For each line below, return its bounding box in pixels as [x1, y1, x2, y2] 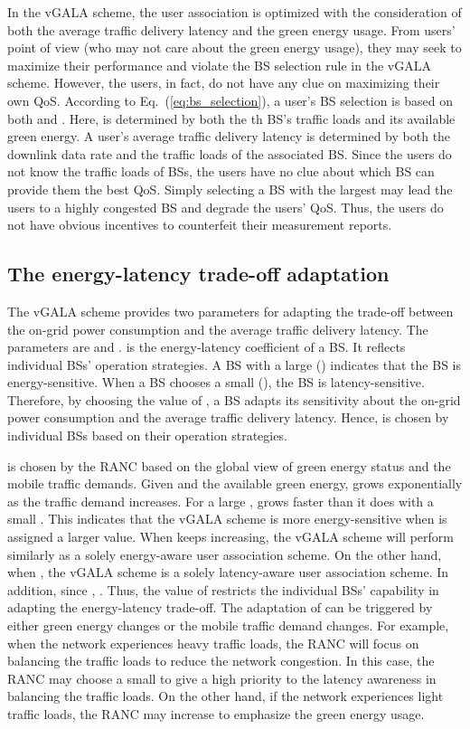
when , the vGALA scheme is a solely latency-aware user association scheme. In [7, 563, 449, 582]
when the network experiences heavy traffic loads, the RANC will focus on [7, 633, 419, 652]
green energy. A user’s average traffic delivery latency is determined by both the [7, 127, 451, 146]
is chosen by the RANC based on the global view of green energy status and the [7, 456, 451, 475]
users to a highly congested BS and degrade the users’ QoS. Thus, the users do [7, 197, 444, 216]
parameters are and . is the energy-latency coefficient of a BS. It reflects [7, 337, 406, 356]
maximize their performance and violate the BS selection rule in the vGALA [7, 55, 431, 74]
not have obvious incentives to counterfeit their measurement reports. [7, 215, 392, 234]
